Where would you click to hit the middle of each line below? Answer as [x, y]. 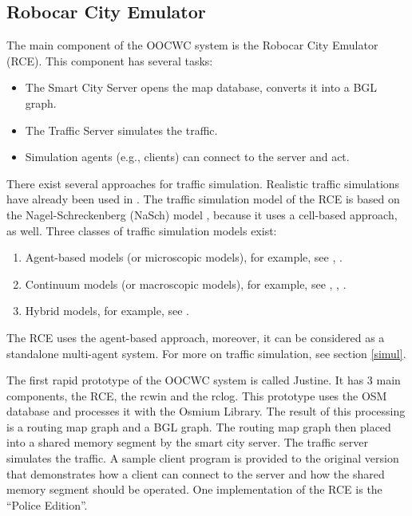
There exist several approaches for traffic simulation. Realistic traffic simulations [203, 183]
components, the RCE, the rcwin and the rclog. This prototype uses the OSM [197, 395]
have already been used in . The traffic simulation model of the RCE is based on [203, 199]
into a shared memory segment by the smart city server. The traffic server [187, 442]
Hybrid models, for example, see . [107, 311]
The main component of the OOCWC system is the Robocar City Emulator [192, 45]
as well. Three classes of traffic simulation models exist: [142, 230]
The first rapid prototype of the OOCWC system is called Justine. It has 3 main [204, 380]
